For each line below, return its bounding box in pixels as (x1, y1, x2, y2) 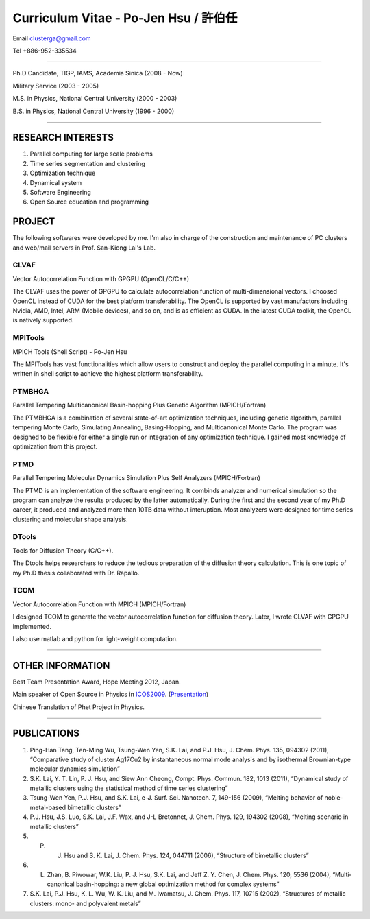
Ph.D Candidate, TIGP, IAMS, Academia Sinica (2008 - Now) (12, 69, 183, 77)
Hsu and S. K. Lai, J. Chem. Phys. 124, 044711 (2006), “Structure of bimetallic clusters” (64, 851, 309, 859)
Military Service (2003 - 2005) (12, 82, 99, 90)
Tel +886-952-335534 (12, 47, 77, 55)
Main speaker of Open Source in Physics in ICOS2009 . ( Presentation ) (12, 690, 209, 699)
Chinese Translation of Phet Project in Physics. (12, 703, 145, 711)
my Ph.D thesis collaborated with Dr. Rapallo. (12, 569, 140, 577)
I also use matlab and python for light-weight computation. (12, 634, 178, 643)
